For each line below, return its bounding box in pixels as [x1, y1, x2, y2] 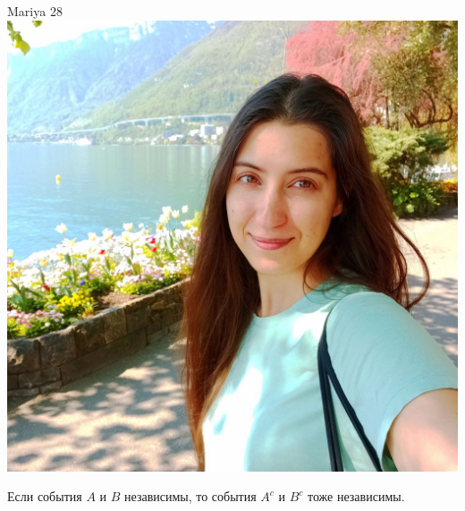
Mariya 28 [7, 2, 63, 20]
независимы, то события [124, 487, 257, 506]
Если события [7, 487, 82, 506]
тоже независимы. [308, 487, 405, 506]
